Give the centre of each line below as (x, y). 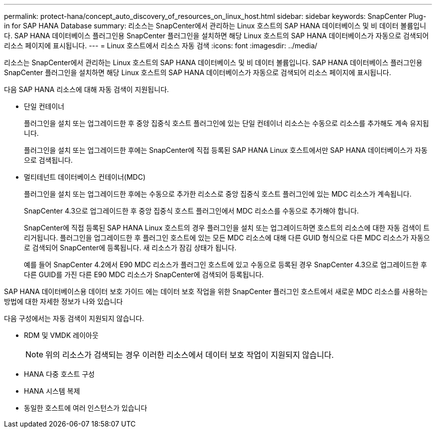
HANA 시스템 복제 (52, 391)
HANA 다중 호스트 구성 (59, 374)
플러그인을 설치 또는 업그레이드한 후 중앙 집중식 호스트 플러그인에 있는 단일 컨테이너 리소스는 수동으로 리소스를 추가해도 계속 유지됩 (226, 123)
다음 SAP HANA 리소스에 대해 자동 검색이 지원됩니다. (87, 89)
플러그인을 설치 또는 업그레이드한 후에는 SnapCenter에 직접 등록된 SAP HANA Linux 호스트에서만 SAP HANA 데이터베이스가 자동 (226, 150)
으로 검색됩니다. (49, 160)
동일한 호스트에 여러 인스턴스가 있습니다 (86, 408)
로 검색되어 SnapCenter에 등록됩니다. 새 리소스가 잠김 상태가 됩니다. (130, 248)
